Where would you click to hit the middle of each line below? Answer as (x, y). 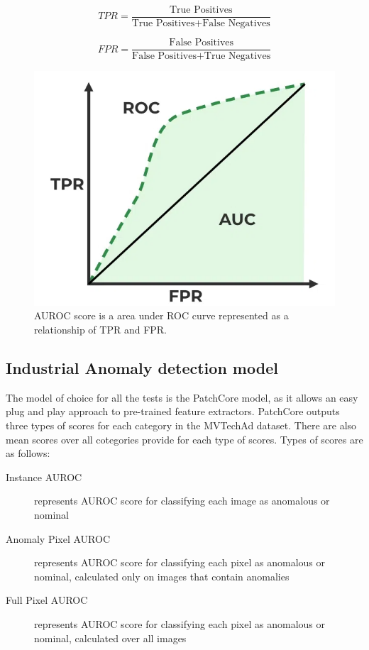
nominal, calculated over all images (110, 638)
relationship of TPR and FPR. (101, 329)
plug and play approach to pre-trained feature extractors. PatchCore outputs (173, 411)
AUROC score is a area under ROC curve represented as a (161, 315)
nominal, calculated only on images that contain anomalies (162, 576)
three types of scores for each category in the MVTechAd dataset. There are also (181, 425)
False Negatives (236, 24)
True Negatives (237, 56)
